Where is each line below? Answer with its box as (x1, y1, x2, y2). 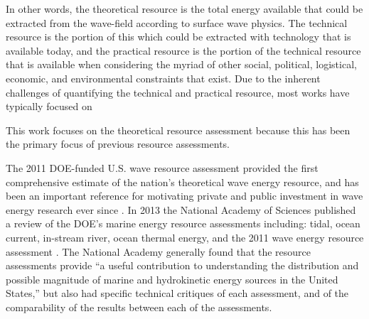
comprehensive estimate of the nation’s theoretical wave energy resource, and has (6, 174, 359, 189)
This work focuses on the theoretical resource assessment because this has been (6, 122, 351, 137)
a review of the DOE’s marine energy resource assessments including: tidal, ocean (6, 216, 360, 231)
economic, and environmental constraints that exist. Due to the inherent (6, 70, 321, 85)
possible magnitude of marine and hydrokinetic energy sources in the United (6, 271, 338, 286)
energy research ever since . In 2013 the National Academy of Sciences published (6, 202, 356, 217)
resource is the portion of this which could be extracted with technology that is (6, 29, 351, 44)
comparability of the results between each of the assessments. (6, 299, 272, 314)
